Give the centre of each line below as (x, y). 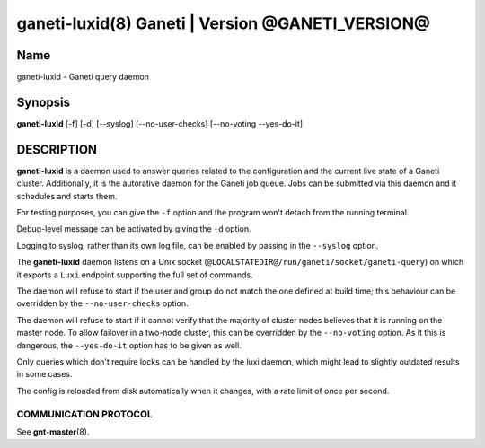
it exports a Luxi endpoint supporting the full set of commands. (135, 275)
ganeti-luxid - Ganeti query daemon (83, 77)
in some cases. (44, 374)
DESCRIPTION (57, 149)
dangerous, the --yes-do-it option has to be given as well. (129, 345)
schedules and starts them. (67, 196)
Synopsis (44, 102)
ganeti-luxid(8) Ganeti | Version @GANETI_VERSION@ (224, 23)
